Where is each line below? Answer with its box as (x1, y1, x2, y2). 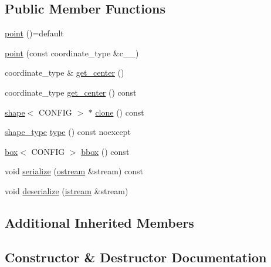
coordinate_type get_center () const (5, 86, 137, 98)
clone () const (95, 106, 144, 118)
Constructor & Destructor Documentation (5, 248, 267, 266)
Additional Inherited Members (5, 213, 194, 231)
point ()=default (5, 27, 64, 39)
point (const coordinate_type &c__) (5, 46, 139, 59)
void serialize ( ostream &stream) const (5, 165, 144, 177)
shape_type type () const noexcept (5, 126, 131, 138)
